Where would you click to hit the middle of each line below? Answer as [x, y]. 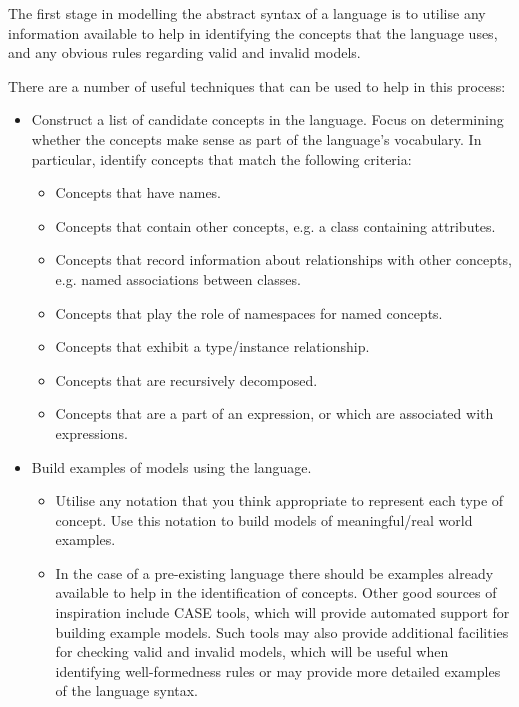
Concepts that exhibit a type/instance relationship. [212, 346]
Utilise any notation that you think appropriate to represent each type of [279, 500]
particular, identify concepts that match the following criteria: [221, 158]
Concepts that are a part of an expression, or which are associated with [274, 413]
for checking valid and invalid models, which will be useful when [252, 651]
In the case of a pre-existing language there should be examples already [274, 572]
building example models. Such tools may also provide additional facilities [282, 631]
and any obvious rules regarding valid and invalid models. [184, 52]
